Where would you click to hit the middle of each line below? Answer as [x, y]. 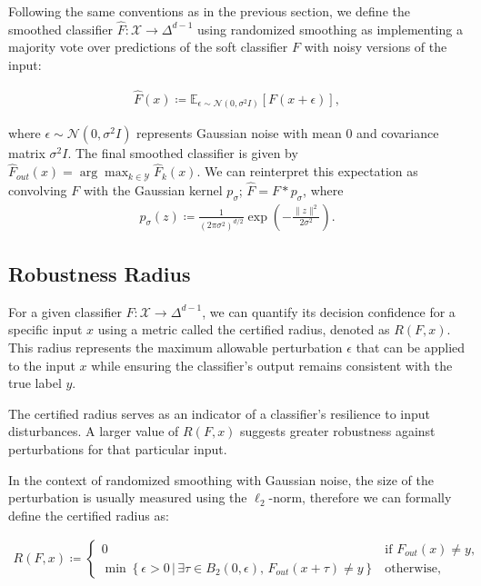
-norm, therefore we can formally [360, 497]
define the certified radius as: [89, 515]
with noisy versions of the [376, 47]
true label [35, 383]
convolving [38, 189]
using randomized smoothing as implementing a [330, 29]
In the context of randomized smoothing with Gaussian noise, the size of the [221, 479]
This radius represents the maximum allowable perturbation [175, 348]
